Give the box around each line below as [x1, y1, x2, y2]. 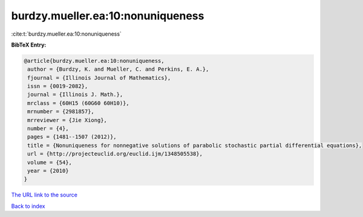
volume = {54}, [27, 159, 73, 166]
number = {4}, [27, 125, 69, 132]
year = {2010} [27, 167, 69, 174]
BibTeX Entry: [11, 41, 47, 48]
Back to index [11, 202, 45, 210]
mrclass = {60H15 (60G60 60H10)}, [27, 100, 129, 106]
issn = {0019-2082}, [27, 83, 88, 90]
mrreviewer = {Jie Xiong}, [27, 117, 107, 123]
